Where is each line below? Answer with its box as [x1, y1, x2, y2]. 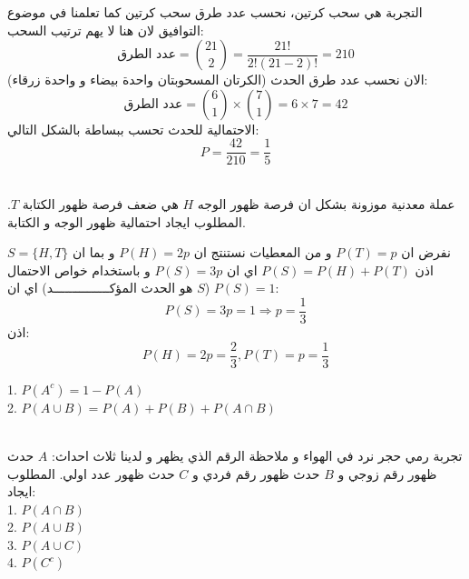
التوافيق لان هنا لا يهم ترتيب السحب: [7, 20, 204, 39]
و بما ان [72, 243, 115, 262]
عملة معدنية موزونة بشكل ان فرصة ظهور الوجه [197, 195, 455, 214]
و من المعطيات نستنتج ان [193, 243, 332, 262]
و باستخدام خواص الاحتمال [7, 260, 151, 279]
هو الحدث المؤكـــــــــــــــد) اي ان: [7, 278, 279, 297]
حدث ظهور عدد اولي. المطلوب [7, 464, 175, 483]
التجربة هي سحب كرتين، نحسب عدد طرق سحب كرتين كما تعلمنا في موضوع [7, 3, 423, 21]
